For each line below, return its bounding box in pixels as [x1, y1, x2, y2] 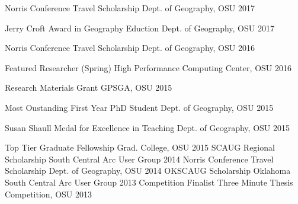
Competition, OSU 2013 [5, 187, 92, 200]
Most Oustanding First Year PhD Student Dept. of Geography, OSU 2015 [5, 101, 274, 113]
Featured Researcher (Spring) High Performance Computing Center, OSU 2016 [5, 61, 291, 74]
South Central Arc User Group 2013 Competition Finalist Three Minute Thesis [5, 176, 293, 188]
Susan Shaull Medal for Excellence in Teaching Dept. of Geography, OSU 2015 [5, 121, 290, 133]
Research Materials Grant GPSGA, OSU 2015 [5, 81, 172, 94]
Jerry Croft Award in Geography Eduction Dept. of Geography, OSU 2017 [5, 21, 274, 34]
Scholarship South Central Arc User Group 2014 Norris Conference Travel [5, 152, 274, 165]
